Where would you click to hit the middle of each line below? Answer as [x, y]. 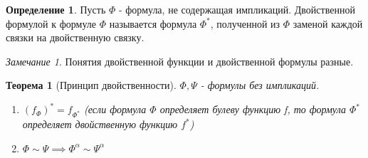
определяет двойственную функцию [100, 124]
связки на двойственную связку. [75, 37]
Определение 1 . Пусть [56, 9]
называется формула [153, 23]
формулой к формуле [51, 23]
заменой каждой [328, 23]
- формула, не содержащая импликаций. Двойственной [237, 9]
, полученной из [245, 23]
